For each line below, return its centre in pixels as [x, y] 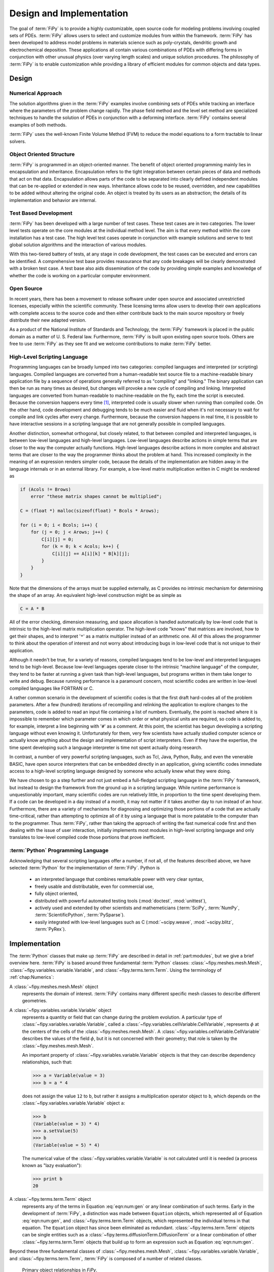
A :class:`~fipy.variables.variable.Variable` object [60, 1010]
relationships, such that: [47, 1062]
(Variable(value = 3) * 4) [66, 1124]
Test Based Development [41, 213]
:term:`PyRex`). [50, 929]
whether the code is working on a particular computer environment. [80, 275]
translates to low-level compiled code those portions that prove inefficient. [87, 837]
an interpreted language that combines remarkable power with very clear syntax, [119, 879]
